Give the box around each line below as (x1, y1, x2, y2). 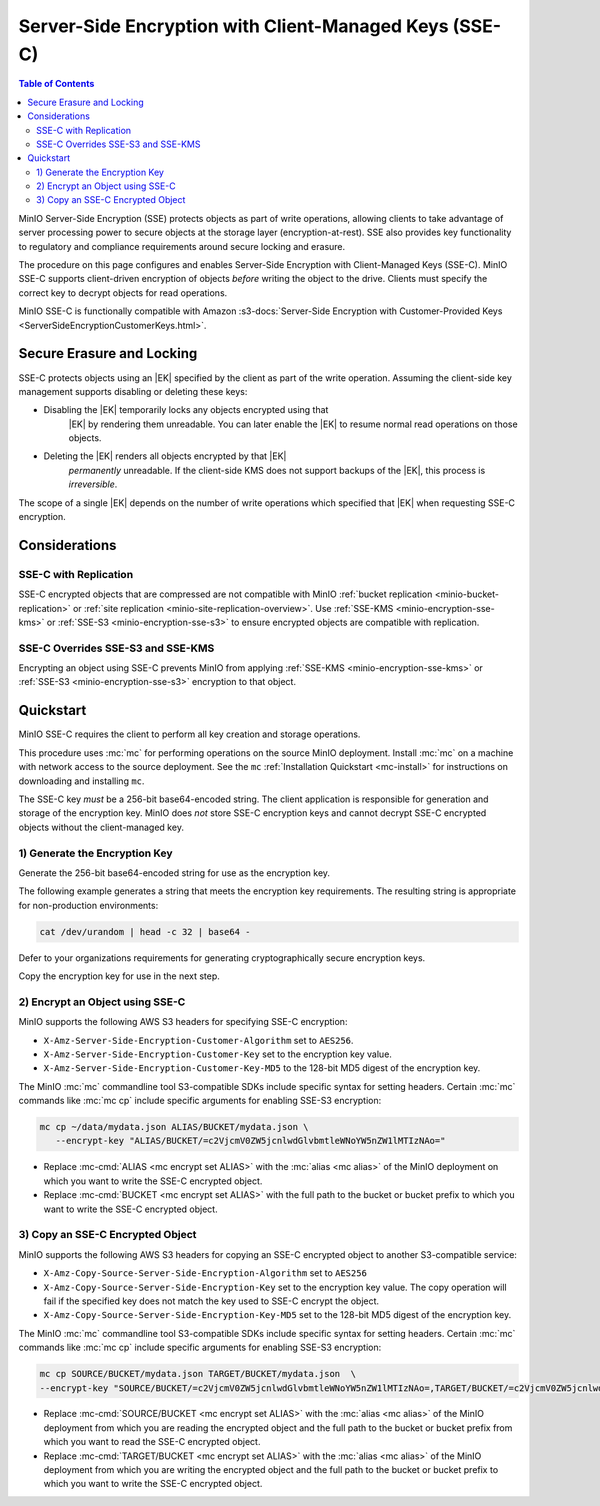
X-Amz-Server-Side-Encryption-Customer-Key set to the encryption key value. (43, 1048, 392, 1060)
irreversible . (68, 478, 118, 490)
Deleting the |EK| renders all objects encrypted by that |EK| (43, 450, 287, 462)
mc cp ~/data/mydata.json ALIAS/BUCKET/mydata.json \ (39, 1121, 309, 1133)
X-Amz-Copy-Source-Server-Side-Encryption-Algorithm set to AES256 (43, 1267, 367, 1279)
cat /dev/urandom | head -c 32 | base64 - (39, 926, 251, 937)
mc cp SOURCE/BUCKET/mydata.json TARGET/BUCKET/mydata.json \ (39, 1368, 357, 1380)
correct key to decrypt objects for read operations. (18, 286, 228, 299)
